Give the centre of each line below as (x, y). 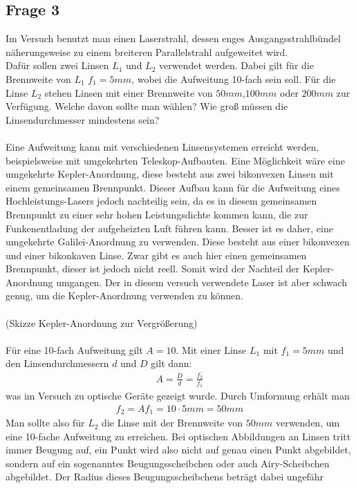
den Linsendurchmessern (57, 363)
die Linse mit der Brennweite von (172, 423)
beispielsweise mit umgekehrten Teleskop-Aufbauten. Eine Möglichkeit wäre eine (175, 160)
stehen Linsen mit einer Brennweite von (129, 92)
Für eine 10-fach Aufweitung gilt (74, 349)
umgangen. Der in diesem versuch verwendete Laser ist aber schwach (202, 282)
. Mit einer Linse (211, 349)
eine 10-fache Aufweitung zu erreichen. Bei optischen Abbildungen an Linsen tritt (178, 436)
